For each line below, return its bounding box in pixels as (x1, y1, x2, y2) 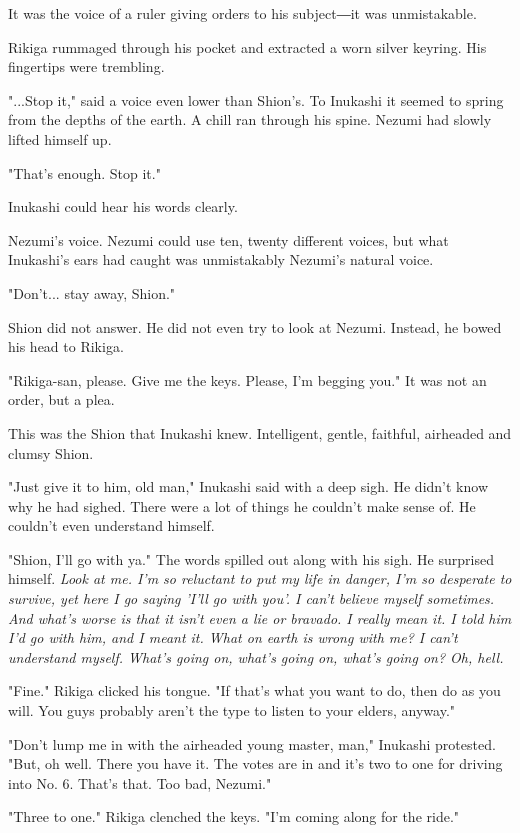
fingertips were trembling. (8, 56, 165, 77)
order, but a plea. (8, 389, 115, 410)
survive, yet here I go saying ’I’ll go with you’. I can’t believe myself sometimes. (8, 588, 495, 609)
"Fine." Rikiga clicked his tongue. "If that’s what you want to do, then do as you (8, 680, 501, 701)
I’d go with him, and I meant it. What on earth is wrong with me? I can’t (8, 627, 458, 648)
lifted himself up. (8, 128, 112, 149)
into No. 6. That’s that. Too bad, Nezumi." (8, 772, 272, 793)
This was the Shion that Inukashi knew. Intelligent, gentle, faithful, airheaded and (8, 422, 512, 443)
